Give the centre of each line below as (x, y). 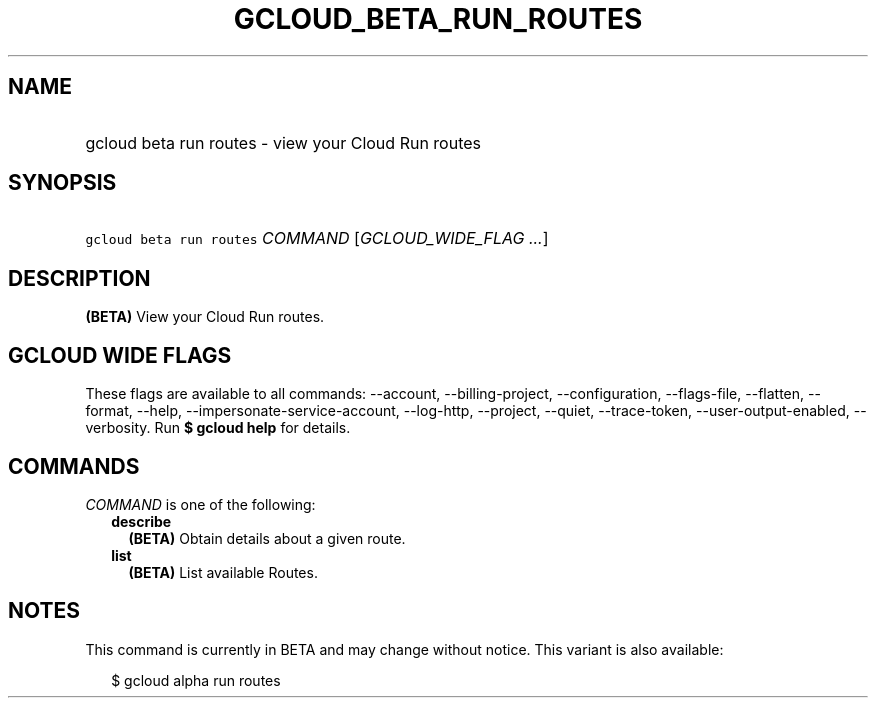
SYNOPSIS (62, 183)
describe (141, 521)
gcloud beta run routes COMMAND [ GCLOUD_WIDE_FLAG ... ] (317, 238)
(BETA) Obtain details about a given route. (267, 538)
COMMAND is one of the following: (200, 504)
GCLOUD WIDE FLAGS (120, 355)
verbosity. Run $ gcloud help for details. (218, 428)
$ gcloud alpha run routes (196, 680)
